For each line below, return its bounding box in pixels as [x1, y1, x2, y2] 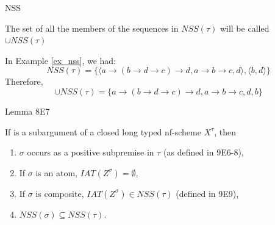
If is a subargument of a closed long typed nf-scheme [5, 125, 201, 138]
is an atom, [35, 166, 77, 179]
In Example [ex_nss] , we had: [5, 54, 116, 66]
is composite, [35, 187, 84, 199]
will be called [220, 21, 270, 34]
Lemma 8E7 [5, 104, 50, 117]
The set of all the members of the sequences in [5, 21, 179, 34]
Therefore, [5, 75, 43, 88]
